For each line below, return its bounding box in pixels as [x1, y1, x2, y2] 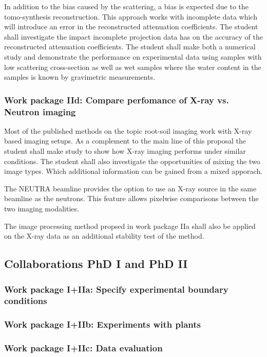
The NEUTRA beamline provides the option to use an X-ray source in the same [4, 183, 257, 193]
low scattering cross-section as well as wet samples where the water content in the [4, 61, 261, 72]
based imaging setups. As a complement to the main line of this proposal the [4, 135, 246, 146]
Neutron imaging [4, 105, 76, 118]
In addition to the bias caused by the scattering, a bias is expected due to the [4, 1, 249, 11]
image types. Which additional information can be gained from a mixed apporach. [4, 166, 263, 176]
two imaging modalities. [4, 203, 79, 214]
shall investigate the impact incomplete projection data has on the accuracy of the [4, 31, 263, 42]
